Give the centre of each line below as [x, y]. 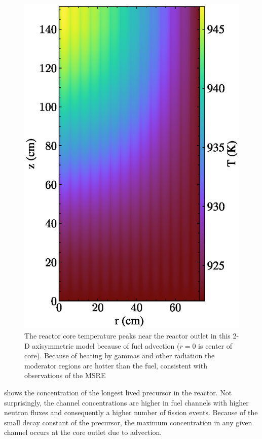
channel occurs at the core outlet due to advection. [83, 432]
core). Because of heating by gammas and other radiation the [120, 356]
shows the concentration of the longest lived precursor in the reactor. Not [118, 392]
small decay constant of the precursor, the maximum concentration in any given [128, 422]
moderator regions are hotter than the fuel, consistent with [116, 365]
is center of [215, 345]
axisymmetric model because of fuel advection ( [106, 345]
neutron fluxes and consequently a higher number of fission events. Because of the [131, 412]
